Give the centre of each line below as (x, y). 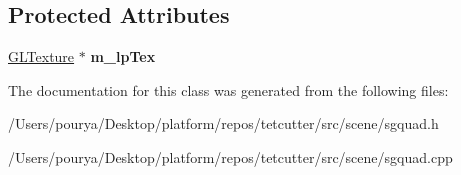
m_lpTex (123, 56)
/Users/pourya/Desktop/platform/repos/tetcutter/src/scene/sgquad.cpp (230, 156)
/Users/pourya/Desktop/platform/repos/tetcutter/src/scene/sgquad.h (223, 123)
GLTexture (41, 56)
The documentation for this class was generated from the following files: (228, 89)
